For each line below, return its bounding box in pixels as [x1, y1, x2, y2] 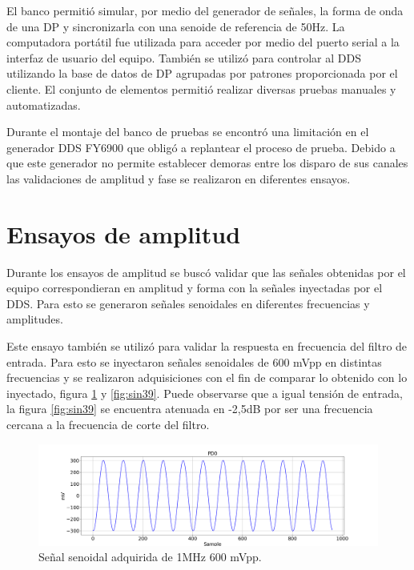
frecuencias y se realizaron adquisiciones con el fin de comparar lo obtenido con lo [6, 369, 408, 386]
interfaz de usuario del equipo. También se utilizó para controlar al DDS [6, 49, 361, 66]
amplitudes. [6, 311, 63, 327]
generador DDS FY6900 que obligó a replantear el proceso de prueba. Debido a [6, 138, 396, 155]
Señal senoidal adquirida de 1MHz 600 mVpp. [38, 548, 262, 565]
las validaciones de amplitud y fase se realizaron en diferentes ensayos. [6, 170, 351, 187]
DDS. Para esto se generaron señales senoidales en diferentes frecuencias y [6, 295, 370, 311]
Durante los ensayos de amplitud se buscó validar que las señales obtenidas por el [6, 263, 406, 280]
